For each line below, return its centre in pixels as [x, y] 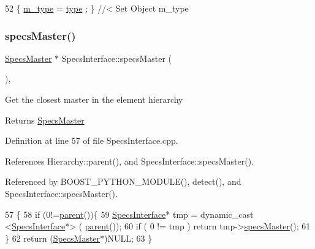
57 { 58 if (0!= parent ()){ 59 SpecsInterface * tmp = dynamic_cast [129, 214]
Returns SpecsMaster [45, 120]
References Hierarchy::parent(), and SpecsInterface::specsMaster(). [130, 161]
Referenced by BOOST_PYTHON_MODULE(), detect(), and [123, 181]
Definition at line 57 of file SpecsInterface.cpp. [92, 140]
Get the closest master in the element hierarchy [94, 99]
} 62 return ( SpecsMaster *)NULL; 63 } [79, 238]
